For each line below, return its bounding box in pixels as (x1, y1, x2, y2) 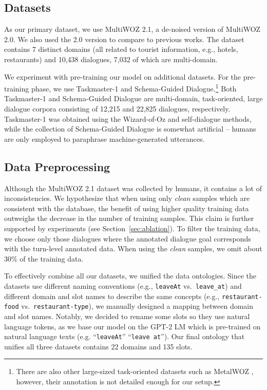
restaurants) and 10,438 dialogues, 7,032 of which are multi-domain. (4, 53, 218, 64)
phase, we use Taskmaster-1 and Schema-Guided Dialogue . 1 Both (31, 82, 237, 94)
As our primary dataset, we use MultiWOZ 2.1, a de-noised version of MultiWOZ (4, 24, 261, 34)
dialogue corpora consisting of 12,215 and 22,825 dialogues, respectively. (4, 103, 231, 114)
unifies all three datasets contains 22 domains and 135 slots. (4, 341, 193, 351)
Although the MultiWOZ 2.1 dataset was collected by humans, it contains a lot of (4, 182, 262, 193)
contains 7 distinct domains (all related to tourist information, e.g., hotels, (4, 44, 238, 54)
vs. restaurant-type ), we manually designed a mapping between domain (21, 301, 254, 311)
